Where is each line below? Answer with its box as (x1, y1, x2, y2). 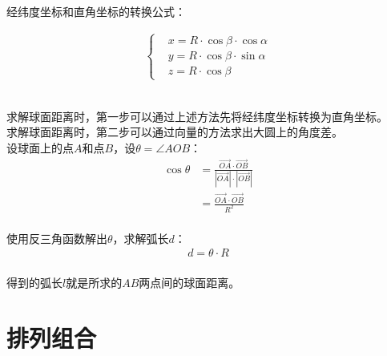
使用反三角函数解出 (6, 229, 107, 246)
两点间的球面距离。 (139, 273, 240, 290)
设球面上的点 (6, 140, 74, 156)
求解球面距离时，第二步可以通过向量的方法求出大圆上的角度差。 (6, 123, 343, 140)
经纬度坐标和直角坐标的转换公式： (6, 3, 186, 19)
